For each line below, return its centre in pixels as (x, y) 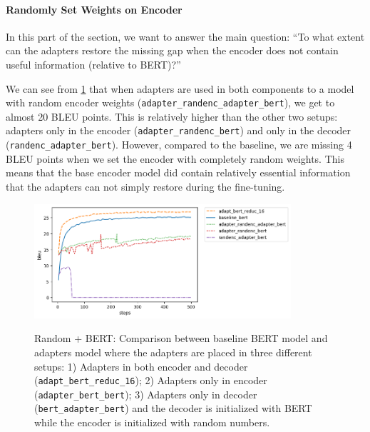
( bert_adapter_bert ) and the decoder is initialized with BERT (173, 408)
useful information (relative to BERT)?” (93, 64)
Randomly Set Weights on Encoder (94, 9)
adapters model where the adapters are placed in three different (173, 352)
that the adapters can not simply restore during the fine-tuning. (145, 186)
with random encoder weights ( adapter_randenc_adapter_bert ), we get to (170, 102)
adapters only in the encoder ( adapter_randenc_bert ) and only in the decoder (179, 130)
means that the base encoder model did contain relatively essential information (178, 172)
